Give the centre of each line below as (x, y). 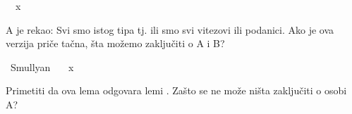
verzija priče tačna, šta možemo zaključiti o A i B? (115, 43)
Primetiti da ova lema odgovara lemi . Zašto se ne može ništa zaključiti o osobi (176, 90)
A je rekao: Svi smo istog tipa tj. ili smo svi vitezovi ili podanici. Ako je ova (170, 29)
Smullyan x (42, 66)
